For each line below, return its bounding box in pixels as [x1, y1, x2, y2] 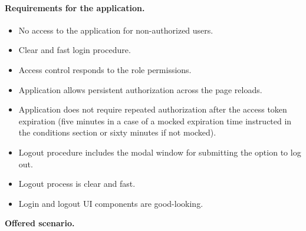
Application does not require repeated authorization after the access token [18, 103, 287, 115]
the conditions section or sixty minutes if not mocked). [18, 126, 216, 138]
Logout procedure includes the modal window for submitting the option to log [18, 146, 301, 158]
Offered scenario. [5, 217, 75, 229]
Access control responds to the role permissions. [18, 63, 192, 75]
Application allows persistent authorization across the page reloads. [18, 83, 262, 95]
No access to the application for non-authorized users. [18, 24, 213, 36]
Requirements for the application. [5, 1, 145, 14]
